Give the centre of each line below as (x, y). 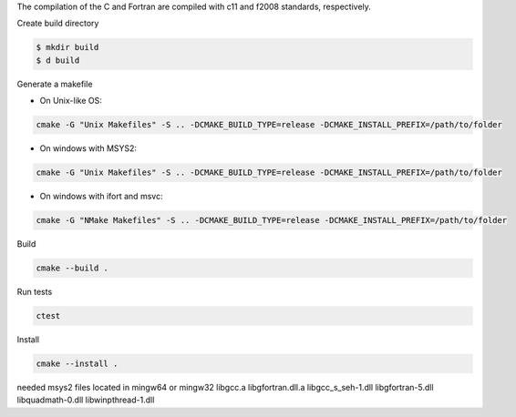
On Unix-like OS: (71, 101)
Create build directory (58, 24)
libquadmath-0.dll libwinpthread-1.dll (86, 400)
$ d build (58, 60)
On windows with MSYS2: (88, 148)
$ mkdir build (67, 47)
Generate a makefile (55, 84)
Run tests (35, 292)
